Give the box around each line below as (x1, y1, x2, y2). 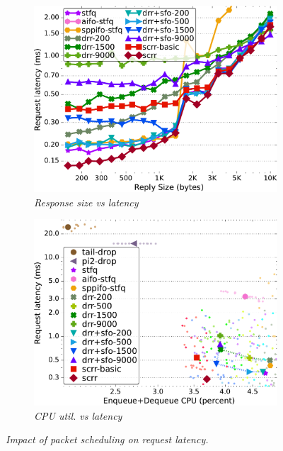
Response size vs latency (34, 194, 139, 209)
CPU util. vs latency (34, 408, 122, 423)
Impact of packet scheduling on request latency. (6, 432, 209, 447)
